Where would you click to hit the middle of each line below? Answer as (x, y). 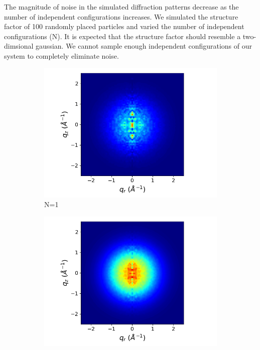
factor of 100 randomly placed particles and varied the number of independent (124, 26)
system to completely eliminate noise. (61, 55)
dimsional (19, 46)
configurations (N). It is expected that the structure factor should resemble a (122, 36)
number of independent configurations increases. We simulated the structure (121, 16)
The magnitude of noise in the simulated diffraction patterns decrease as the (121, 7)
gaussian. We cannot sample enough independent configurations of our (144, 46)
